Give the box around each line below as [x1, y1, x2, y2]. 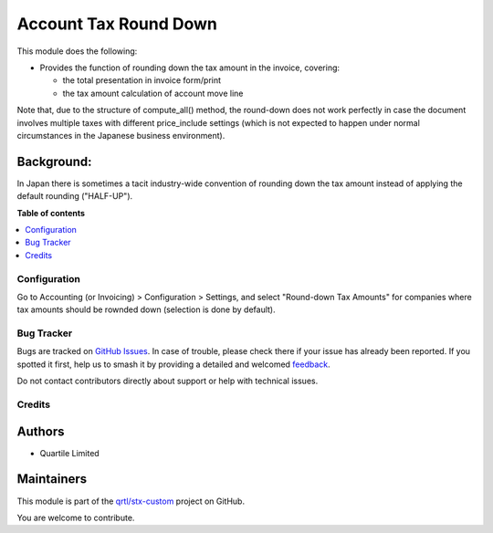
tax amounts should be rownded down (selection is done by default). [16, 304, 276, 315]
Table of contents [16, 207, 86, 218]
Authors [16, 423, 65, 439]
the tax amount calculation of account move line [62, 88, 244, 99]
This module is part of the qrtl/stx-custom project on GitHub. [16, 496, 246, 507]
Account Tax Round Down [16, 14, 218, 34]
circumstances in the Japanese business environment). [16, 130, 226, 141]
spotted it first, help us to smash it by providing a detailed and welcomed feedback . [16, 359, 330, 370]
